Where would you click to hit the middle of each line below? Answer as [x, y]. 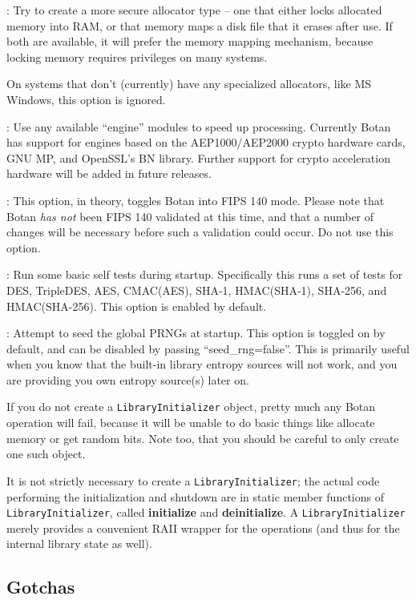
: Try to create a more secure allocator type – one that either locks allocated [194, 10]
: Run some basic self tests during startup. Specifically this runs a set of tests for [205, 274]
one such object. [46, 454]
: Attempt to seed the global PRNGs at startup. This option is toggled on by [196, 333]
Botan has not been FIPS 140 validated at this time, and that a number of [190, 216]
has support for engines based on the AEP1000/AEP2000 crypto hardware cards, [206, 142]
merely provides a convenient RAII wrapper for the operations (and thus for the [203, 528]
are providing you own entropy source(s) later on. [128, 379]
